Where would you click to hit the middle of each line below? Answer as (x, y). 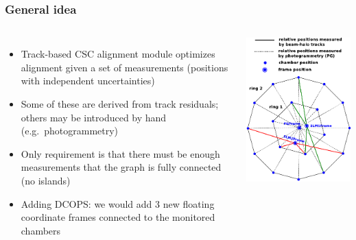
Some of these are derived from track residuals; (120, 104)
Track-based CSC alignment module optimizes (118, 54)
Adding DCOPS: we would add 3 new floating (118, 203)
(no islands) (46, 180)
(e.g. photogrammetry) (70, 131)
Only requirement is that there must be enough (120, 153)
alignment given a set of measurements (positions (124, 67)
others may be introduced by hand (94, 117)
